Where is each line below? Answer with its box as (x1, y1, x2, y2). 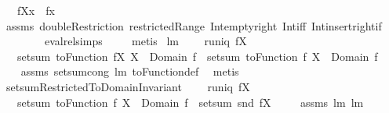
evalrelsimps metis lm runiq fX (44, 33, 247, 49)
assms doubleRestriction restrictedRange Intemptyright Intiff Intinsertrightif (5, 17, 382, 34)
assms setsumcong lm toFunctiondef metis (20, 63, 239, 79)
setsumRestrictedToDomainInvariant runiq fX (5, 78, 250, 94)
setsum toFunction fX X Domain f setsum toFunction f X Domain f (16, 48, 378, 64)
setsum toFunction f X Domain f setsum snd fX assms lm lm (16, 94, 364, 110)
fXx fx (16, 2, 55, 18)
